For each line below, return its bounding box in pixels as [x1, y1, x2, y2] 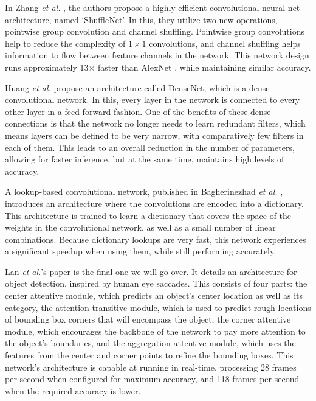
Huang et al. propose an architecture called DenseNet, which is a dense [5, 81, 270, 94]
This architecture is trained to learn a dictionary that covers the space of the [5, 209, 292, 221]
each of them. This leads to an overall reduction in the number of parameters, [5, 141, 295, 153]
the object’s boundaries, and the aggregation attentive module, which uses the [5, 336, 296, 349]
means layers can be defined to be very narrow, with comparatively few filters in [5, 128, 304, 141]
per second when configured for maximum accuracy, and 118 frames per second [5, 372, 300, 385]
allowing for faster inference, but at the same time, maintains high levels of [5, 153, 284, 166]
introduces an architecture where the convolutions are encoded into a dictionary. [5, 197, 304, 209]
